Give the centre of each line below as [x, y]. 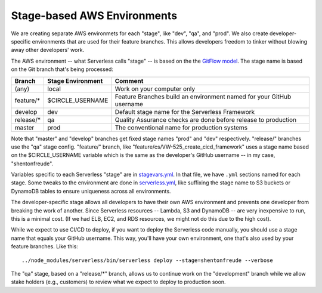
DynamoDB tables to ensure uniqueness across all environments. [91, 191]
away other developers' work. [48, 50]
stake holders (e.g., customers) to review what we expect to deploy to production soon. [118, 282]
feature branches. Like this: [45, 246]
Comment [129, 81]
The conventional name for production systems [181, 127]
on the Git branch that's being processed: [62, 69]
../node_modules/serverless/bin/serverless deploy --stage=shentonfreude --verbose [148, 260]
